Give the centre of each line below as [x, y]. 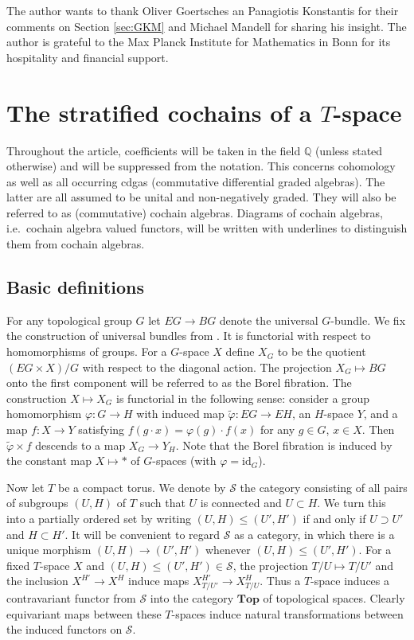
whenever [228, 550]
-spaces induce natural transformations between [287, 613]
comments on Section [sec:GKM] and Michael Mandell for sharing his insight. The [207, 26]
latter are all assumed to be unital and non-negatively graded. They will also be [201, 197]
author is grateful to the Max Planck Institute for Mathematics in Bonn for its [199, 42]
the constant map [49, 460]
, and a [381, 414]
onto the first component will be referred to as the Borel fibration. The [179, 382]
